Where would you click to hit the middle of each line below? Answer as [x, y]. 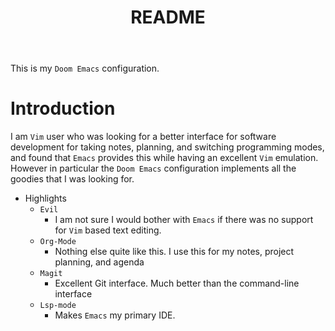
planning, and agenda [99, 262]
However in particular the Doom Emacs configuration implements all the [153, 168]
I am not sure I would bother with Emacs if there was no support [184, 220]
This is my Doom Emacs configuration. [85, 68]
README [168, 17]
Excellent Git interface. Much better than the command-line [177, 283]
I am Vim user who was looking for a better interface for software [143, 137]
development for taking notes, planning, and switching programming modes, [167, 147]
